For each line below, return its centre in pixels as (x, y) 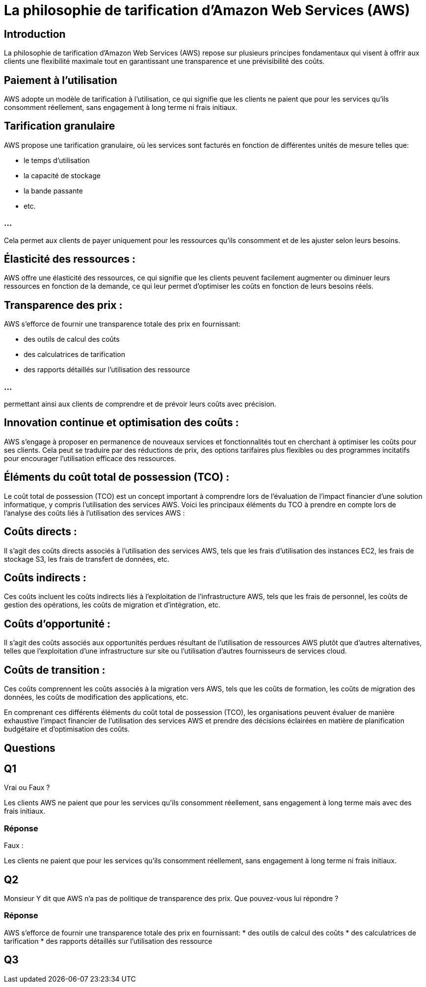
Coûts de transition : (55, 670)
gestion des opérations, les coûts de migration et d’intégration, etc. (112, 605)
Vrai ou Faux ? (27, 788)
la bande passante (53, 191)
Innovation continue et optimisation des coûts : (121, 423)
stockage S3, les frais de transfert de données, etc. (87, 559)
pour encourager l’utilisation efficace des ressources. (90, 458)
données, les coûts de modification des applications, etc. (96, 697)
